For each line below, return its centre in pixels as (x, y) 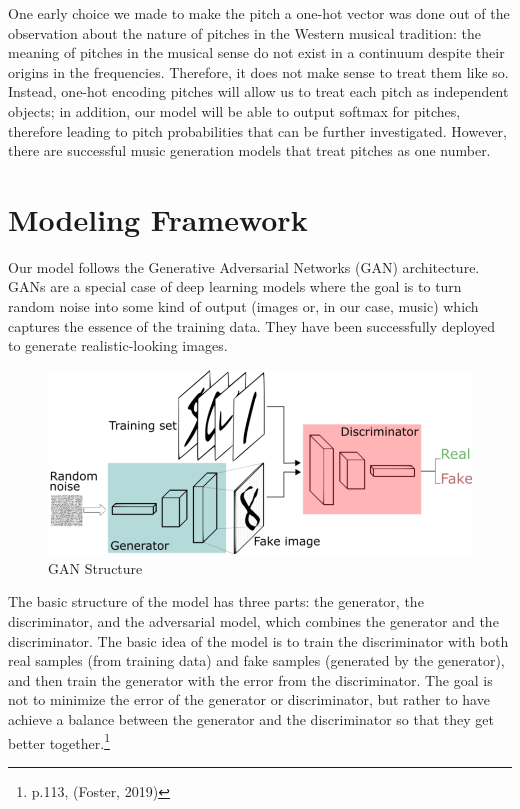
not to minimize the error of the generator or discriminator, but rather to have (249, 699)
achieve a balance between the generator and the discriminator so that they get (251, 719)
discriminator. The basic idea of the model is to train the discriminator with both (258, 640)
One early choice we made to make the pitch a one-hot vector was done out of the (259, 13)
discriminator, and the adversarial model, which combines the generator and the (253, 621)
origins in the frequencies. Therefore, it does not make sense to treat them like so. (258, 71)
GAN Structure (95, 567)
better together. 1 (59, 741)
